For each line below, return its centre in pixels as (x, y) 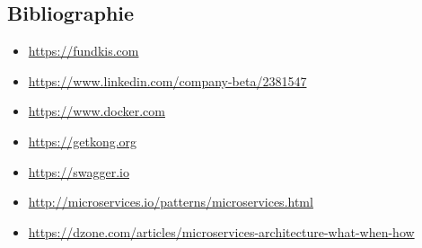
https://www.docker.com (97, 111)
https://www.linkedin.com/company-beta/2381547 (167, 80)
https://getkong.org (83, 141)
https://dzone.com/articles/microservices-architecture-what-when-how (221, 231)
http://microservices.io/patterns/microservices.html (171, 202)
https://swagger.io (79, 171)
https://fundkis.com (84, 51)
